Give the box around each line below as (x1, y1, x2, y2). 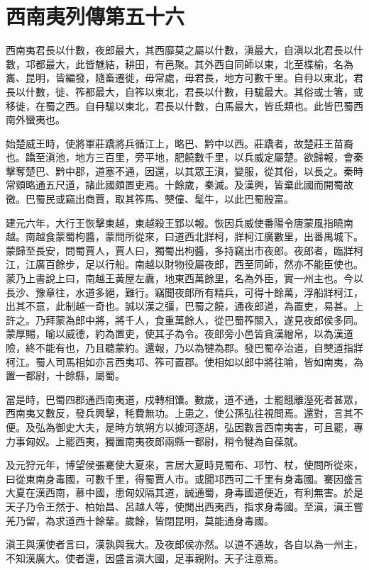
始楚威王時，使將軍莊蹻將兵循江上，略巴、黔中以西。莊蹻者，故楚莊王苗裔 (6, 135, 353, 150)
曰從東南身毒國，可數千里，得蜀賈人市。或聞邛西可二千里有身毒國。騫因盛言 (6, 471, 363, 486)
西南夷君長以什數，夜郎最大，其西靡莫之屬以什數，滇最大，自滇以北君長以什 (6, 43, 363, 57)
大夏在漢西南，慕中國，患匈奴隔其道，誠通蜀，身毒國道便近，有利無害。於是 (6, 485, 363, 500)
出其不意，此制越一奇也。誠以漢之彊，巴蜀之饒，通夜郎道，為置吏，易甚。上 (6, 298, 363, 313)
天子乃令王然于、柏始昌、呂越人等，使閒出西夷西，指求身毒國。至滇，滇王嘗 (6, 498, 363, 513)
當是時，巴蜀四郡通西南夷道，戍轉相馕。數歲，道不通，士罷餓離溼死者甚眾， (6, 391, 363, 406)
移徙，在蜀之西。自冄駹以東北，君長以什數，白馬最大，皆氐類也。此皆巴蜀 (6, 98, 353, 113)
